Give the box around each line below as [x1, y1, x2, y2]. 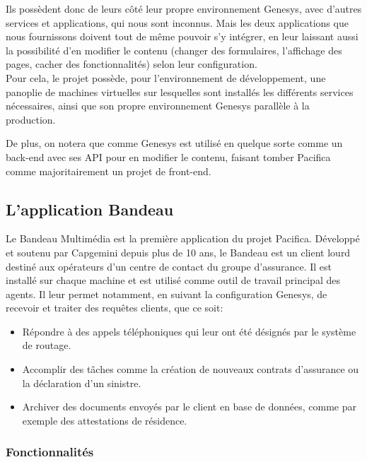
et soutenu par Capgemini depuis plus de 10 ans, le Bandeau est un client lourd [6, 244, 351, 259]
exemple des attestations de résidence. [22, 413, 187, 427]
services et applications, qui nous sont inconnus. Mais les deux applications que [6, 15, 349, 30]
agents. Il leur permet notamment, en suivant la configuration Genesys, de [6, 286, 327, 301]
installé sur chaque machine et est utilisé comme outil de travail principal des [6, 273, 340, 288]
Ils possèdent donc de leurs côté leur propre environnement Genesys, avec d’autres [6, 1, 362, 16]
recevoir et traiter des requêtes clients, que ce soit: [6, 300, 223, 315]
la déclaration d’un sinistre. [22, 375, 141, 390]
